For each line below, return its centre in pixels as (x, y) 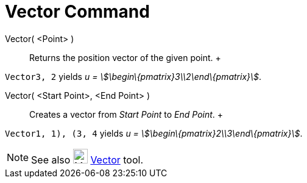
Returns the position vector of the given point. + (125, 57)
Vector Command (77, 12)
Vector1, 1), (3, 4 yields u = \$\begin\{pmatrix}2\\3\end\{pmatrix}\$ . (154, 133)
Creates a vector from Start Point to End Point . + (126, 114)
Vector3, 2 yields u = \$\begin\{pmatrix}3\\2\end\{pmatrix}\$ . (133, 76)
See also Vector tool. (87, 160)
